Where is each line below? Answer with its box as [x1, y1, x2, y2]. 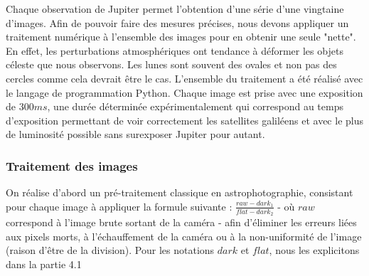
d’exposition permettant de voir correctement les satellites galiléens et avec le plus [6, 112, 363, 127]
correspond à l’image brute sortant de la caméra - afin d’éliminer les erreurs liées [6, 214, 357, 229]
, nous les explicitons [269, 243, 360, 258]
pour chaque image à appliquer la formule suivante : [6, 198, 232, 213]
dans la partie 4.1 [6, 256, 82, 271]
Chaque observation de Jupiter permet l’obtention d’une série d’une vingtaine [6, 1, 344, 16]
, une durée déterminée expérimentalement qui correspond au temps [47, 99, 343, 114]
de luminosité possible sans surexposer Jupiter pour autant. [6, 127, 265, 142]
